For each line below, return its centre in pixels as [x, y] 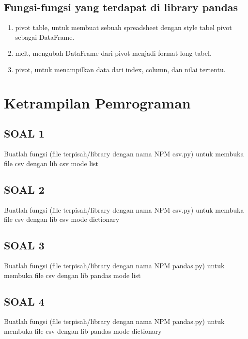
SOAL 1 [24, 133]
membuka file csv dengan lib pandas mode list [72, 275]
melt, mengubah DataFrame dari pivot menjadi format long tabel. [113, 53]
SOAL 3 [24, 245]
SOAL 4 [24, 301]
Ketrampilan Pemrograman [97, 102]
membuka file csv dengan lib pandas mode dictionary [83, 331]
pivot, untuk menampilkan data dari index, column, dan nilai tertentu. [120, 69]
